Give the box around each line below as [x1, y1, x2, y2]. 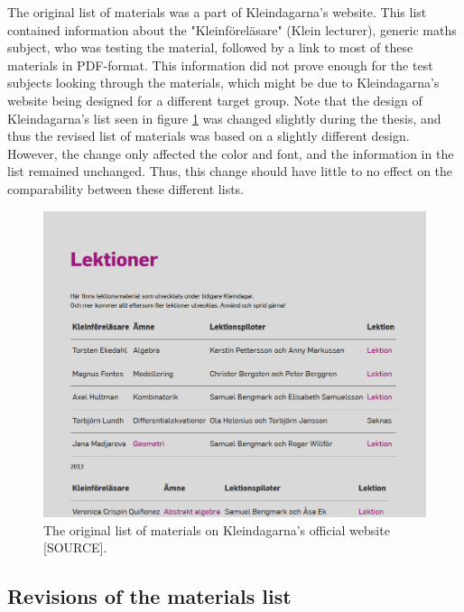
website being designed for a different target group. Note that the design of [7, 90, 422, 109]
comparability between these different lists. [7, 179, 245, 198]
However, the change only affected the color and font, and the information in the [7, 144, 454, 162]
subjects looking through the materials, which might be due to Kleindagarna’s [7, 73, 440, 92]
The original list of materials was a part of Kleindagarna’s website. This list [7, 3, 427, 21]
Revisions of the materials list [7, 582, 292, 610]
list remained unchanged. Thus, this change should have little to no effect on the [7, 162, 453, 181]
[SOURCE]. [43, 538, 107, 557]
